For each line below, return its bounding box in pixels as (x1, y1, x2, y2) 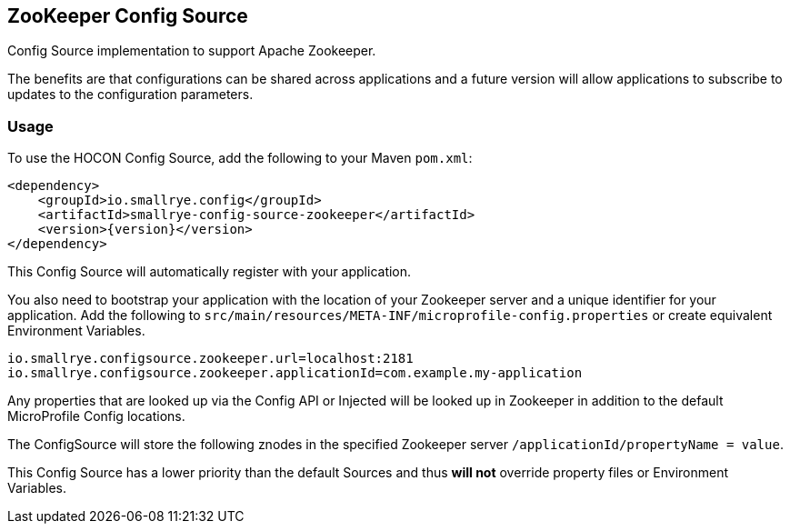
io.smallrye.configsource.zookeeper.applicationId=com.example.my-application (7, 366, 583, 381)
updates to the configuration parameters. (7, 86, 254, 103)
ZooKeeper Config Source (7, 5, 248, 27)
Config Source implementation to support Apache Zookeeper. (7, 43, 376, 59)
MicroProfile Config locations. (7, 408, 185, 425)
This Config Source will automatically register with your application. (7, 264, 412, 280)
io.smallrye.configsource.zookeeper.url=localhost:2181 (7, 351, 414, 366)
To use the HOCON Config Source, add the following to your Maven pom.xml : (7, 150, 473, 166)
